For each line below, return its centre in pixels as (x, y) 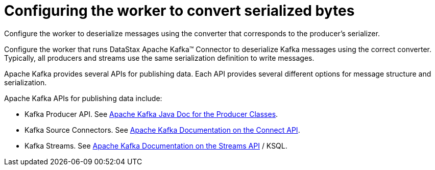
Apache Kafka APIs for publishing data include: (83, 98)
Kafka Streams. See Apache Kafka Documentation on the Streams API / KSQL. (156, 145)
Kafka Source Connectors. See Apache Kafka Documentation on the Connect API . (162, 130)
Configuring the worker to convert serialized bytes (179, 11)
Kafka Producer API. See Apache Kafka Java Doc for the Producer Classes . (151, 114)
